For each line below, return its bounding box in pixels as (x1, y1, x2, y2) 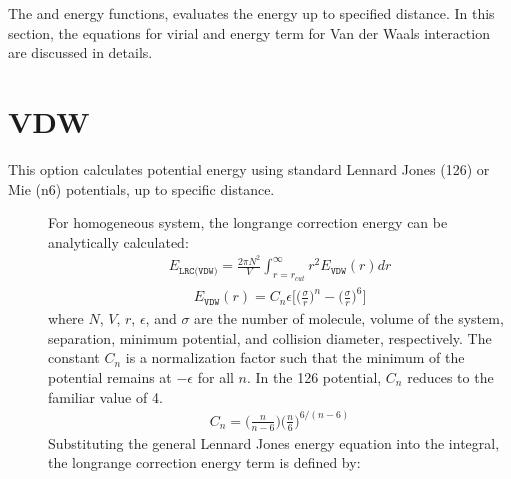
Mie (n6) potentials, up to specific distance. (8, 178, 275, 199)
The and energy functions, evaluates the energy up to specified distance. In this (8, 3, 495, 23)
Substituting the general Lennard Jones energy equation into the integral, (48, 432, 500, 453)
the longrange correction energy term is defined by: (48, 452, 361, 473)
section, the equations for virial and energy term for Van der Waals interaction (8, 22, 490, 43)
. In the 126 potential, (247, 366, 382, 387)
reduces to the (407, 366, 494, 387)
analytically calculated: (48, 231, 189, 252)
